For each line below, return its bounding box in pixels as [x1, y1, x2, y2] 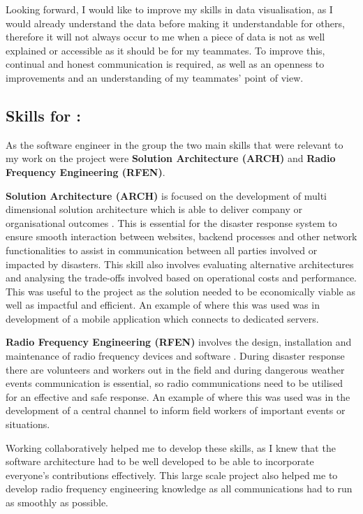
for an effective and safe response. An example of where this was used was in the [6, 389, 350, 404]
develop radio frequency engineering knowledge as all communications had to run [6, 481, 353, 496]
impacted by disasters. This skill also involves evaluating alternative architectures [6, 256, 354, 271]
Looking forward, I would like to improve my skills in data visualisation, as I [6, 2, 333, 16]
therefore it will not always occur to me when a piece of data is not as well [6, 29, 325, 44]
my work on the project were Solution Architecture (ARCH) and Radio [6, 151, 336, 166]
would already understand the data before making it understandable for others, [6, 15, 345, 30]
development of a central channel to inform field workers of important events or [6, 403, 346, 418]
